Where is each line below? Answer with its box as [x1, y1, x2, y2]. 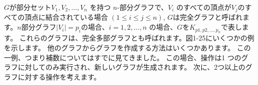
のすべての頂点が [176, 2, 232, 12]
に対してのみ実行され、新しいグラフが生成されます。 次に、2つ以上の [17, 62, 246, 72]
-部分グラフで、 [117, 2, 168, 12]
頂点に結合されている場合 [24, 12, 108, 22]
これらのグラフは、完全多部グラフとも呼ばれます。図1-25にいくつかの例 [19, 33, 255, 43]
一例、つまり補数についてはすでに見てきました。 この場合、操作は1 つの [4, 52, 242, 62]
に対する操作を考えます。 [17, 71, 101, 82]
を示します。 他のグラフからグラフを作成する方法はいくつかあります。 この [4, 42, 251, 53]
